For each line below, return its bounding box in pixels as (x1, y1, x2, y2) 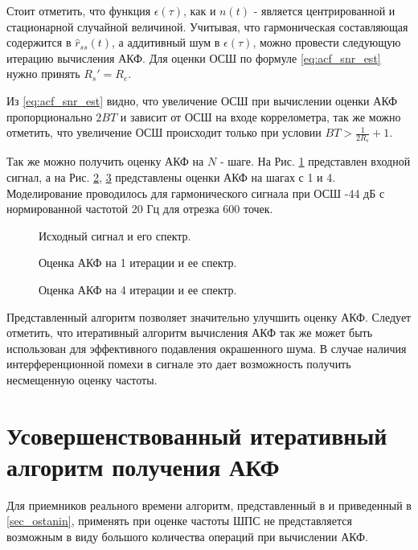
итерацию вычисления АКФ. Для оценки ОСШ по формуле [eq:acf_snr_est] (6, 49, 381, 66)
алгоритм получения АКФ (6, 449, 280, 482)
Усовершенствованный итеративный (6, 418, 387, 451)
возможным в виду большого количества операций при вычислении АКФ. (6, 528, 368, 545)
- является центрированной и (253, 2, 395, 18)
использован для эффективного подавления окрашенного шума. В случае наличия (6, 339, 407, 356)
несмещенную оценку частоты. (6, 371, 158, 388)
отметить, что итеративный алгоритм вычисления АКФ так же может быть (6, 324, 373, 341)
